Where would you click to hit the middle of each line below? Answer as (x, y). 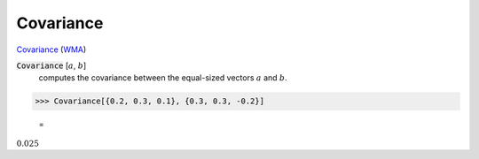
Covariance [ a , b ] (51, 65)
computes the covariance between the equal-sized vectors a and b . (163, 78)
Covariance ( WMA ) (51, 49)
